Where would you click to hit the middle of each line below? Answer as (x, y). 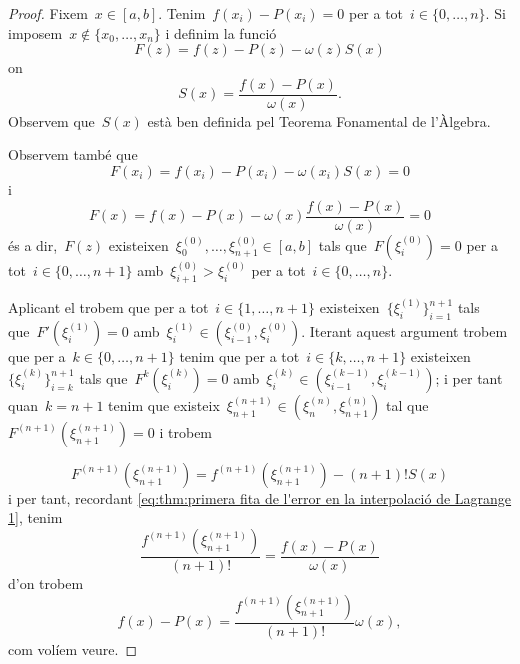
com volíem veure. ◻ (73, 648)
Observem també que (73, 154)
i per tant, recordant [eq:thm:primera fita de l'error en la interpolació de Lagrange (260, 497)
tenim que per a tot (239, 356)
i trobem (186, 431)
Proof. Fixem (48, 13)
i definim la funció (221, 32)
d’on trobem (46, 582)
